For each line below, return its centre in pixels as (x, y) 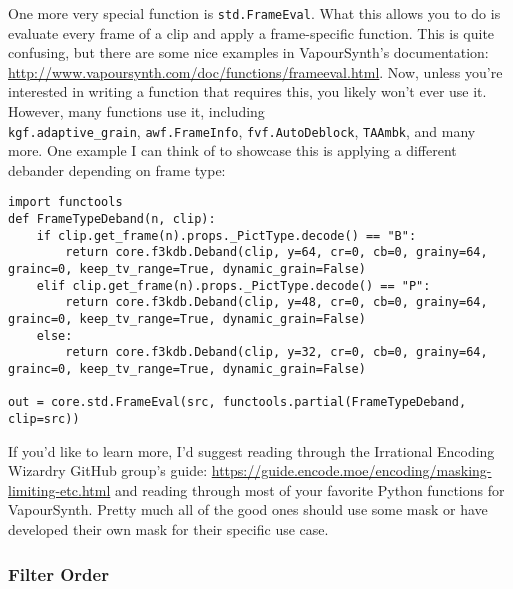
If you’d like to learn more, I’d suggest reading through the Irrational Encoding (251, 450)
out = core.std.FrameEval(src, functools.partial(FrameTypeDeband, (237, 402)
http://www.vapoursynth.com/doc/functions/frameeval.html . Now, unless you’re (255, 71)
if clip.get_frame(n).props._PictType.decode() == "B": (226, 235)
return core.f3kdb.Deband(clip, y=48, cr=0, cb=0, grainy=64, (276, 302)
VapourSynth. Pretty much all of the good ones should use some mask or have (248, 509)
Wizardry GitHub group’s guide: (108, 470)
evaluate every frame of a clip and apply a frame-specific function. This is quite (251, 32)
